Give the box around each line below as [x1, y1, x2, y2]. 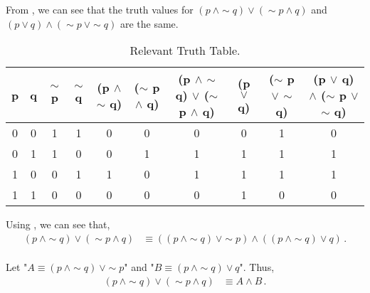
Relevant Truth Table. [129, 42, 240, 59]
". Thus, [239, 260, 275, 275]
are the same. [120, 16, 179, 31]
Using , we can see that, [6, 217, 110, 232]
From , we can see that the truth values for [6, 2, 194, 16]
